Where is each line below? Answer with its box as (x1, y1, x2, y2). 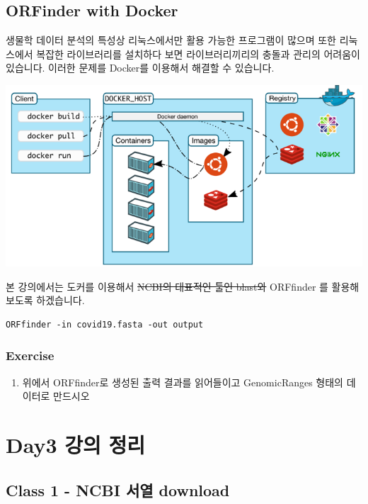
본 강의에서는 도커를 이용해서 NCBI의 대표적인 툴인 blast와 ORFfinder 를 (6, 279, 328, 293)
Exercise (6, 347, 54, 364)
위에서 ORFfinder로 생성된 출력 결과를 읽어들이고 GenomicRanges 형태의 (22, 374, 344, 389)
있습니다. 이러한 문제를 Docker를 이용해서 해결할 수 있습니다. (6, 60, 275, 75)
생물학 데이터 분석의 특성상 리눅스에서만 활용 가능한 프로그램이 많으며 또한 (6, 33, 336, 47)
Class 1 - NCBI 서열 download (6, 478, 230, 500)
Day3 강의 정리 (6, 430, 146, 459)
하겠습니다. (36, 293, 85, 308)
